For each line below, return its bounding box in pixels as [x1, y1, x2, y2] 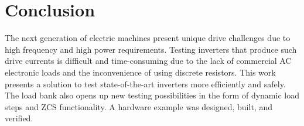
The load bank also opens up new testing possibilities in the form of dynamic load [5, 89, 299, 101]
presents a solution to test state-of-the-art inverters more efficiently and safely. [5, 77, 286, 90]
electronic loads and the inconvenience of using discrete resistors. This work [5, 66, 276, 78]
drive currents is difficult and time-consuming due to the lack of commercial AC [5, 55, 292, 67]
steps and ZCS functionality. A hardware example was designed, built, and [5, 100, 272, 113]
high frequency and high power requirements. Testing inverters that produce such [5, 43, 297, 55]
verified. [5, 112, 33, 124]
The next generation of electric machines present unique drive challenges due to [5, 32, 291, 44]
